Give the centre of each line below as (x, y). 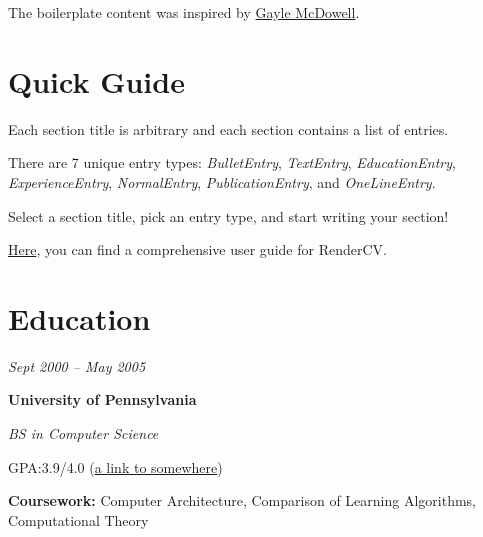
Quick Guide (96, 80)
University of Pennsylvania (102, 399)
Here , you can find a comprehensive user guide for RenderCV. (197, 249)
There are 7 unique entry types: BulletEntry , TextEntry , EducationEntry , (232, 162)
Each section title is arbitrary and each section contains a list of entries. (228, 128)
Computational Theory (78, 519)
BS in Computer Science (83, 433)
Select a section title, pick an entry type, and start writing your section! (228, 215)
